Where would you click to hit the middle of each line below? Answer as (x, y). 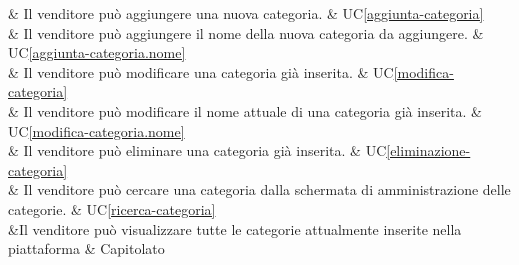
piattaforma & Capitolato (86, 248)
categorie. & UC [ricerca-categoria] (112, 208)
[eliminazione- (428, 150)
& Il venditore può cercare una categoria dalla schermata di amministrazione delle (259, 189)
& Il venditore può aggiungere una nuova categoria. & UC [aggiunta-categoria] (246, 13)
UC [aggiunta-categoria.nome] (97, 52)
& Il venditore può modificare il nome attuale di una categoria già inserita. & (245, 110)
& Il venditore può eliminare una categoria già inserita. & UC (197, 150)
